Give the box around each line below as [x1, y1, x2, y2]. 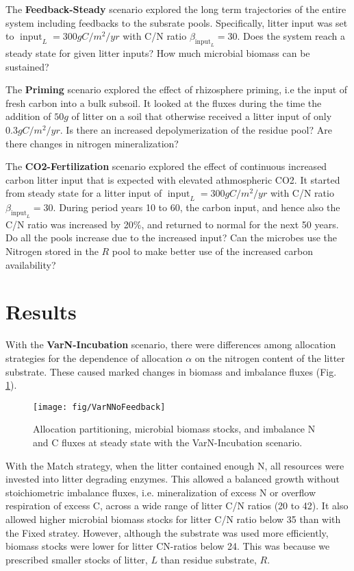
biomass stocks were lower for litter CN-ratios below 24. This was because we [5, 539, 330, 553]
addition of [5, 109, 51, 123]
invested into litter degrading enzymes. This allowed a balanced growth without [5, 472, 340, 486]
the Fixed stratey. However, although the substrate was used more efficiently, [5, 525, 329, 539]
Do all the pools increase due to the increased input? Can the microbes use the [5, 230, 338, 245]
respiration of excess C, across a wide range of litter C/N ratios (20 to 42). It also [5, 498, 349, 513]
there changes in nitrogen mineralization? [5, 136, 179, 150]
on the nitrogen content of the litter [194, 350, 345, 365]
